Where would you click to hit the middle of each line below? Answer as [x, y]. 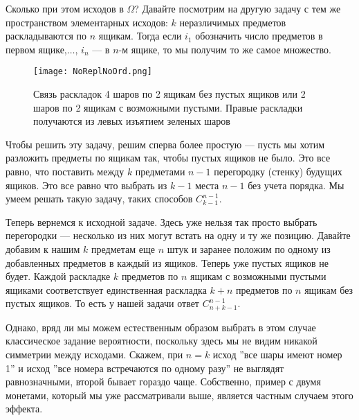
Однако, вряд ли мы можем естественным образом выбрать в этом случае [161, 327]
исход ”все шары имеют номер [277, 354]
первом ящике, [36, 49]
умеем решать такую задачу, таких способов [99, 199]
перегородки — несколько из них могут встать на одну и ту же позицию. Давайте [178, 235]
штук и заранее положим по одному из [249, 248]
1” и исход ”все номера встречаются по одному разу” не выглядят [145, 368]
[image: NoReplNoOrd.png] [93, 72]
